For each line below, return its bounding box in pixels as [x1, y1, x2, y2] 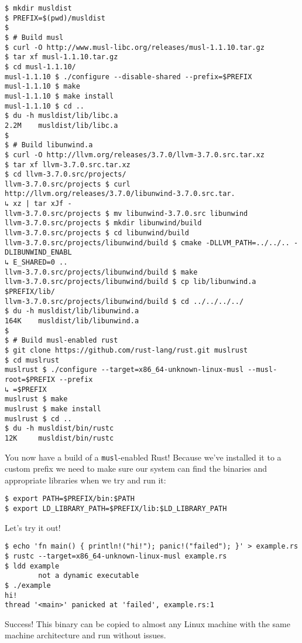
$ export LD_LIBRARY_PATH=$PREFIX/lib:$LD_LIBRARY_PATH [5, 505, 227, 513]
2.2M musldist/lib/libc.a [5, 121, 118, 130]
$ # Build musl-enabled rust [5, 336, 118, 345]
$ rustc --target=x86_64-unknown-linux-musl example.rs [5, 551, 227, 560]
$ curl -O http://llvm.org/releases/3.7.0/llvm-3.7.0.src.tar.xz [5, 150, 265, 159]
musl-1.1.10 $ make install [5, 92, 114, 100]
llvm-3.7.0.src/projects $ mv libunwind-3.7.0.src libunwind [5, 209, 248, 218]
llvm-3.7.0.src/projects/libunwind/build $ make [5, 268, 198, 276]
